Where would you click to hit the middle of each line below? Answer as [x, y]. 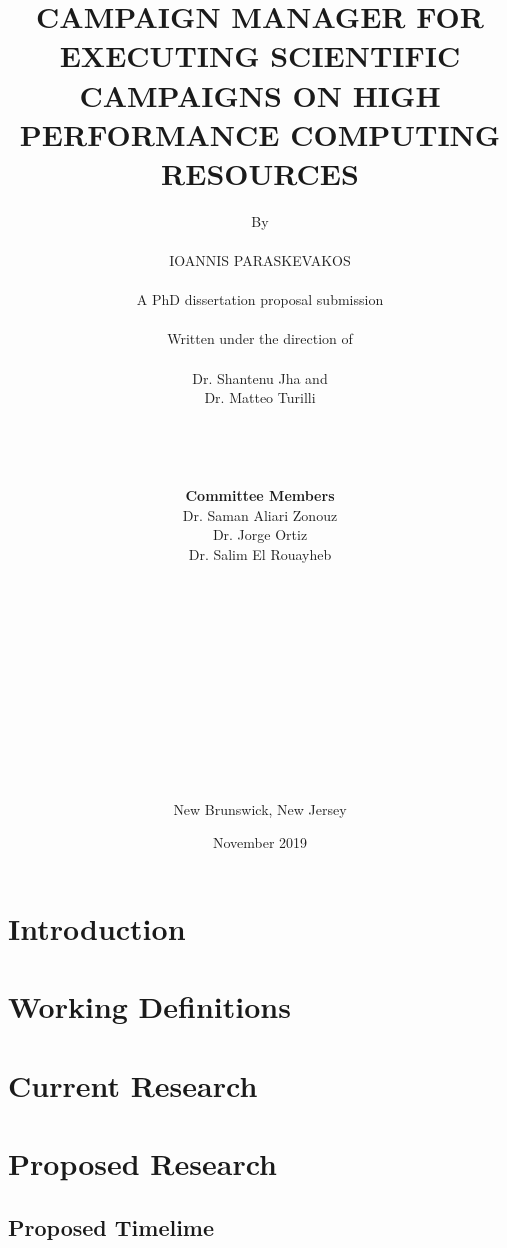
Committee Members [260, 495]
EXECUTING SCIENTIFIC [260, 55]
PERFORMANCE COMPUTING [260, 133]
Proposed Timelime [111, 1226]
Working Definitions [149, 1006]
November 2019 [260, 842]
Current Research [133, 1084]
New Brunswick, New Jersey [260, 808]
